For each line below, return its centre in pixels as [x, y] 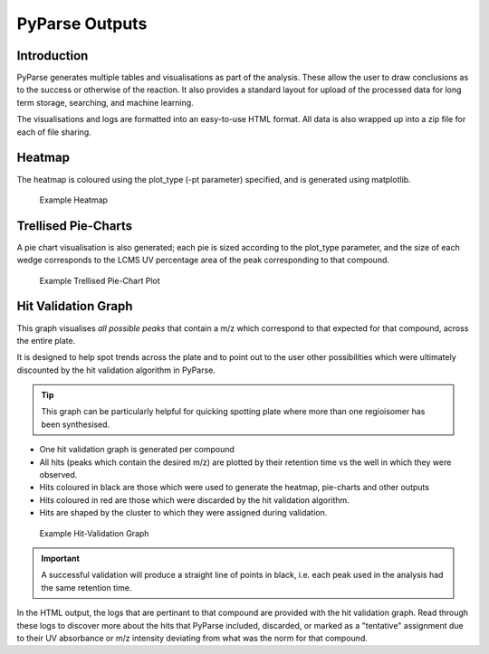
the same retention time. [86, 587]
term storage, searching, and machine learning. [105, 102]
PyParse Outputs [82, 24]
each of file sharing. [54, 132]
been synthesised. [76, 424]
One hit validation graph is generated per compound [137, 450]
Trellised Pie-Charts [75, 226]
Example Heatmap [74, 200]
